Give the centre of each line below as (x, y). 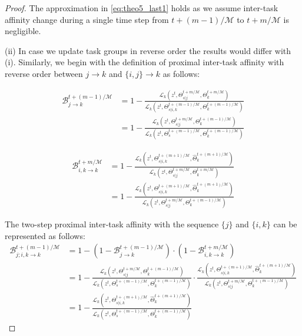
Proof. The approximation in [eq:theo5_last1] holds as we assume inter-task (142, 8)
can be (285, 224)
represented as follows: (45, 235)
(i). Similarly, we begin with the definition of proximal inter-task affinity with (145, 62)
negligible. (23, 31)
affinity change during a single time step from (87, 19)
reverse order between (44, 73)
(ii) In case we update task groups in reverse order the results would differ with (148, 50)
